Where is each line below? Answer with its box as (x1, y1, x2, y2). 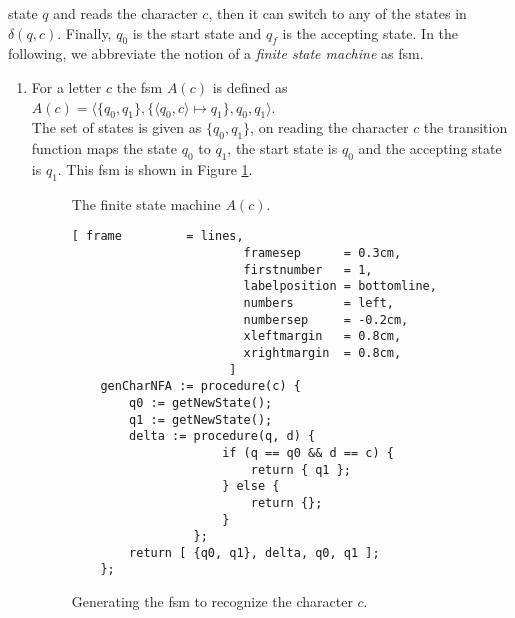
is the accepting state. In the (282, 22, 459, 43)
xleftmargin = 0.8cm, (243, 329, 402, 344)
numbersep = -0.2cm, (243, 312, 409, 327)
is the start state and (132, 22, 262, 43)
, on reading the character (250, 117, 409, 138)
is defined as (212, 76, 288, 97)
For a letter (31, 76, 102, 97)
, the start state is (227, 138, 338, 159)
